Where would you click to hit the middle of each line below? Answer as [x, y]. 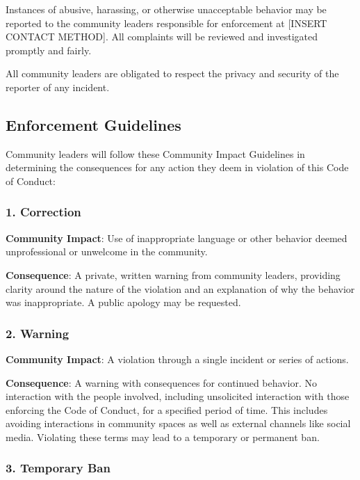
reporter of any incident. [58, 87]
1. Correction [43, 212]
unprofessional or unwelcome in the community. [107, 251]
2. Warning [38, 333]
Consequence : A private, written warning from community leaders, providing [173, 274]
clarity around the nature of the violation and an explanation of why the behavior [180, 288]
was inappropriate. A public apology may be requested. [123, 302]
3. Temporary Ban [58, 468]
